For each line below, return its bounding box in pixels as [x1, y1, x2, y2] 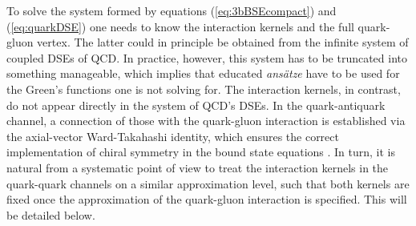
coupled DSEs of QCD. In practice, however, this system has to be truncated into [6, 49, 408, 66]
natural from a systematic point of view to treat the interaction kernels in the [6, 159, 389, 176]
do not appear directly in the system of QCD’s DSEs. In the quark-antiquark [6, 96, 386, 113]
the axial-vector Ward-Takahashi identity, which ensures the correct [6, 127, 339, 144]
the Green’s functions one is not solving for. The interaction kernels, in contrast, [6, 80, 401, 97]
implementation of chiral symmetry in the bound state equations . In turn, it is [6, 143, 396, 160]
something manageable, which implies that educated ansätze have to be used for [6, 65, 400, 82]
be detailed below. [6, 206, 95, 223]
